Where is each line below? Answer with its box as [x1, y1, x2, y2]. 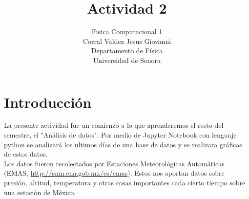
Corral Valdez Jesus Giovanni [83, 36, 171, 46]
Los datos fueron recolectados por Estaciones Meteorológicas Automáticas [4, 158, 225, 168]
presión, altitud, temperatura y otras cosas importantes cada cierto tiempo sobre [4, 178, 246, 187]
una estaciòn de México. [4, 187, 76, 197]
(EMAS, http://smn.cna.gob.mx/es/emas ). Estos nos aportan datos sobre [4, 168, 225, 178]
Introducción [4, 92, 92, 112]
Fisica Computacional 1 [91, 26, 163, 37]
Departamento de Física [91, 45, 163, 56]
